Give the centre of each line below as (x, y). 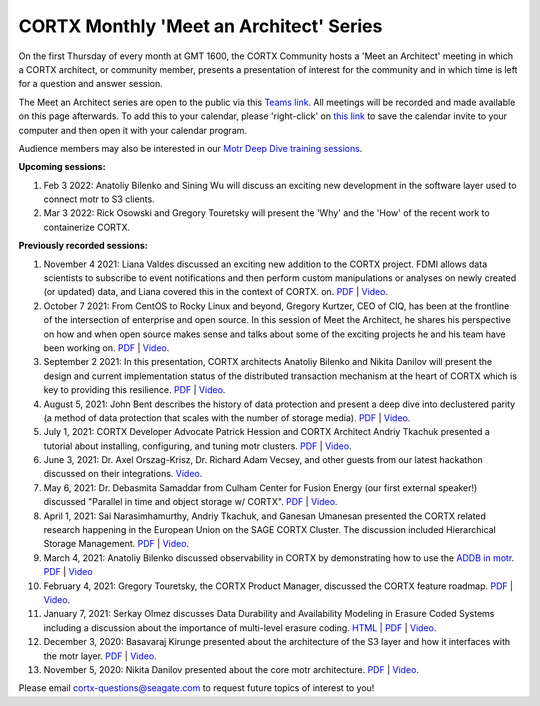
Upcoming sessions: (62, 167)
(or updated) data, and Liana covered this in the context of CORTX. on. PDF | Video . (216, 292)
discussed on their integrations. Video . (123, 474)
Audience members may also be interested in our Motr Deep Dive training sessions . (190, 148)
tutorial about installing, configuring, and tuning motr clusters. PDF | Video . (197, 446)
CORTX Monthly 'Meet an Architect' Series (200, 26)
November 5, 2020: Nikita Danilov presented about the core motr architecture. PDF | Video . (231, 669)
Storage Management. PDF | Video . (116, 544)
